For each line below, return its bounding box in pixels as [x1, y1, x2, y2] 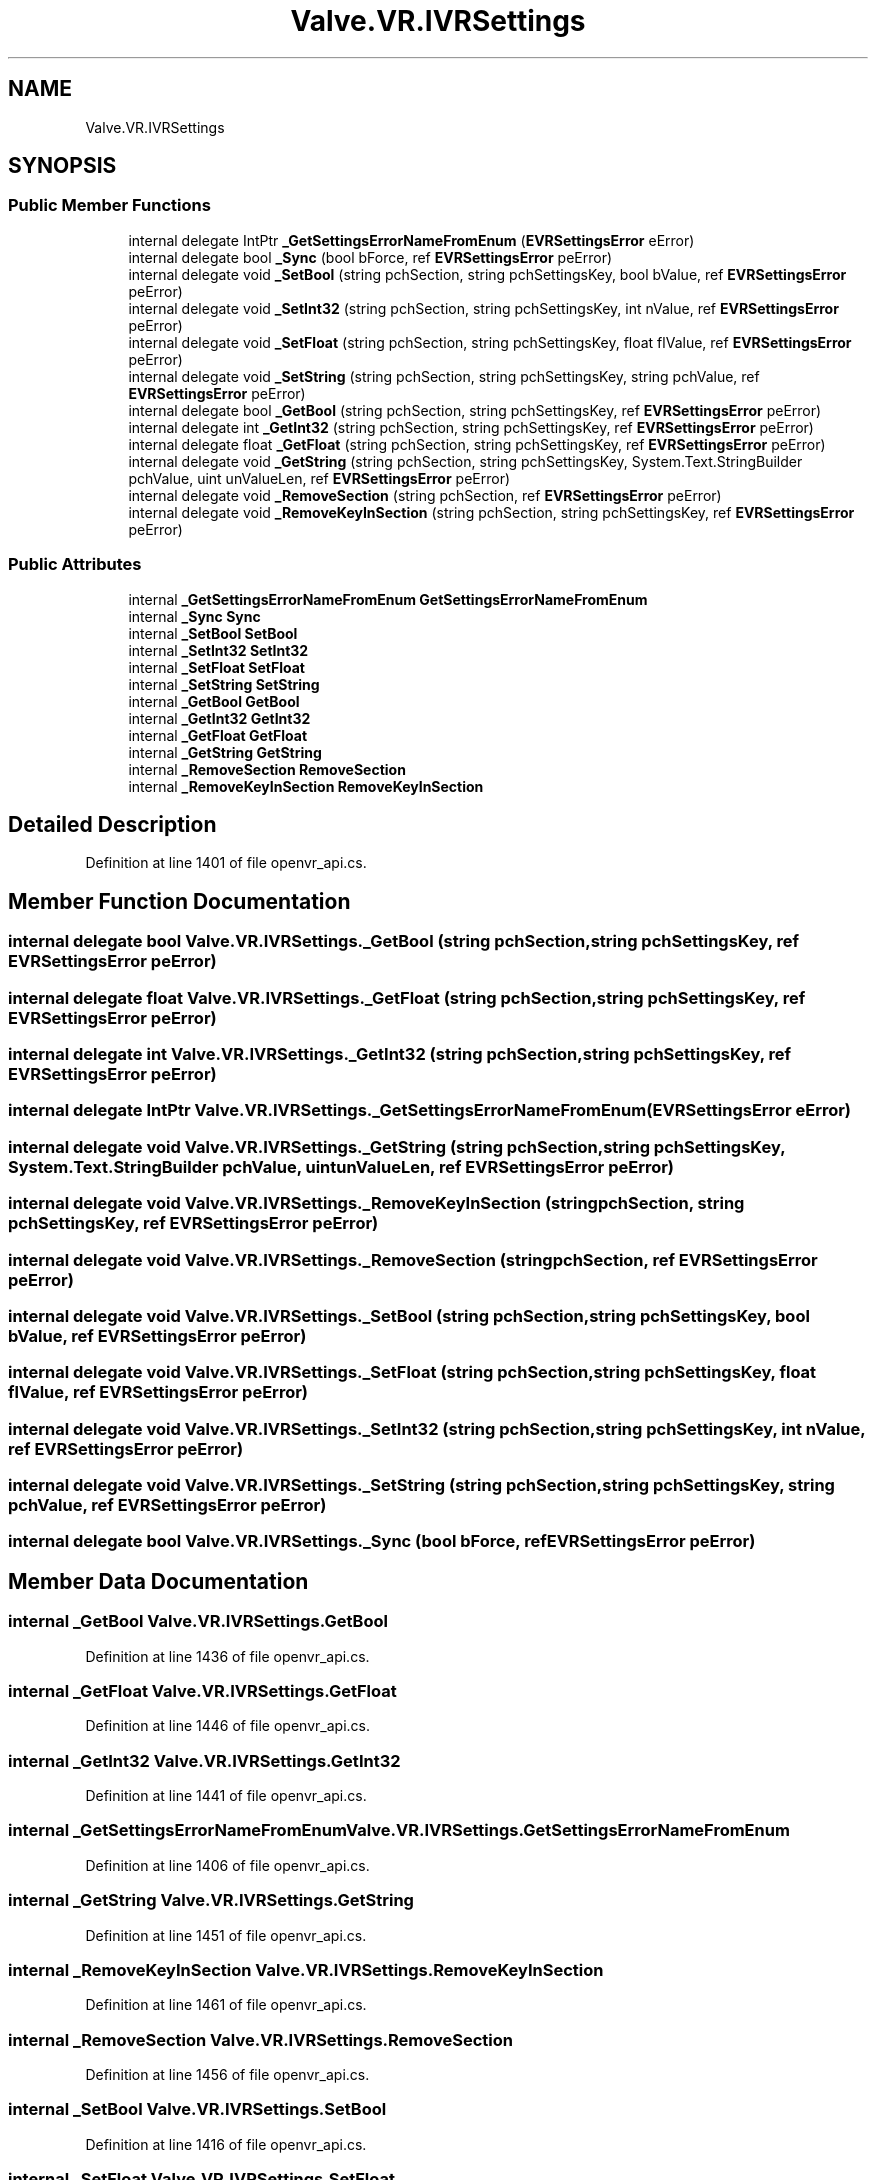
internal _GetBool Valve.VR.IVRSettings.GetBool [8, 1611, 388, 1632]
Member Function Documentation [8, 888, 351, 914]
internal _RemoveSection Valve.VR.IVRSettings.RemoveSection [8, 2029, 513, 2050]
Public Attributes [8, 554, 142, 575]
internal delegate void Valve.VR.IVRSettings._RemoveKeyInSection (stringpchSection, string [8, 1193, 745, 1214]
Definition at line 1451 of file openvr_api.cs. [85, 1926, 367, 1944]
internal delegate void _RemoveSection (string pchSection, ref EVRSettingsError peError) [128, 486, 722, 504]
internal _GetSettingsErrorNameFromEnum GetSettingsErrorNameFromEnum [128, 590, 648, 608]
